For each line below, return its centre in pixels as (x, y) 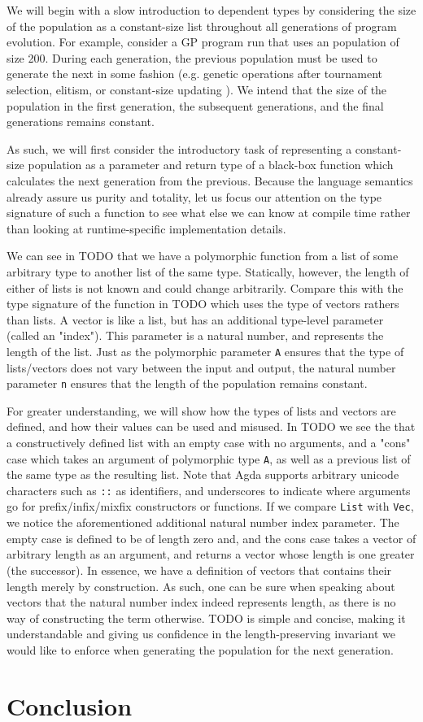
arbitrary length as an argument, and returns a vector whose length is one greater (211, 554)
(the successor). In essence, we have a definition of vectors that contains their (199, 570)
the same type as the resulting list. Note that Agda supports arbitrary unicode (203, 474)
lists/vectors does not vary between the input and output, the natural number (201, 367)
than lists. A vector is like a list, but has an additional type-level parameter (195, 319)
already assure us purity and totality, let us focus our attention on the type (194, 196)
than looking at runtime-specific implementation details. (146, 228)
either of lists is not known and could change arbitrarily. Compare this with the (205, 287)
